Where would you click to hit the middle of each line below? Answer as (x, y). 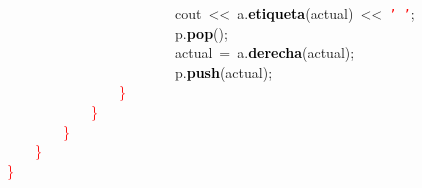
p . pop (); (201, 32)
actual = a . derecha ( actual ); (264, 52)
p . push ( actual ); (223, 71)
